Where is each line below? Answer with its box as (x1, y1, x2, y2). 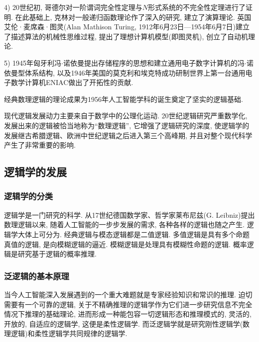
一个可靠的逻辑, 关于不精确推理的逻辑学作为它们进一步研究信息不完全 (24, 299, 253, 309)
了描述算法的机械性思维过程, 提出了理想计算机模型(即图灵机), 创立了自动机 (4, 31, 248, 41)
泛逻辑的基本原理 (4, 269, 69, 282)
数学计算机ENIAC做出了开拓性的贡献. (10, 77, 133, 87)
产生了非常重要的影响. (4, 140, 76, 150)
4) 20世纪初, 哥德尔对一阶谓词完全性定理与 (4, 2, 142, 12)
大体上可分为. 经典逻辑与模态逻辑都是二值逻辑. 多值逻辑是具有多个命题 (17, 229, 250, 239)
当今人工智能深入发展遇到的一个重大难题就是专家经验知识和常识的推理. (4, 289, 236, 299)
